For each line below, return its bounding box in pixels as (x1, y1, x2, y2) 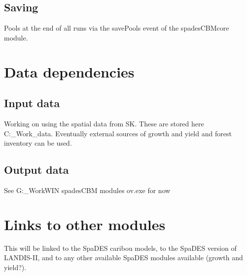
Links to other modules (4, 214, 166, 234)
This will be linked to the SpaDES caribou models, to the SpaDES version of (4, 242, 237, 253)
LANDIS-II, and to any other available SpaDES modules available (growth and (4, 252, 243, 263)
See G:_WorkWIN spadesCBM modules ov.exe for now (4, 185, 171, 195)
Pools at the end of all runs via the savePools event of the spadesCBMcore (4, 23, 229, 33)
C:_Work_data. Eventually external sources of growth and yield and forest (4, 128, 232, 138)
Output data (4, 162, 69, 177)
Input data (4, 95, 60, 111)
